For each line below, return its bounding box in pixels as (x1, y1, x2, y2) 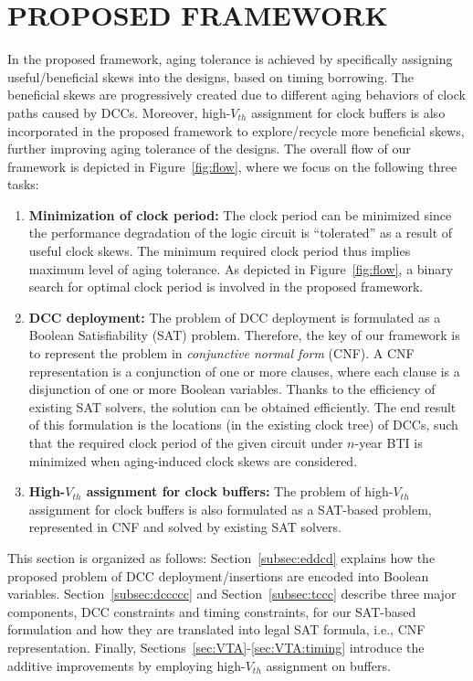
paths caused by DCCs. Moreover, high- (7, 102, 231, 122)
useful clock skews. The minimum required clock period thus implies (28, 241, 411, 261)
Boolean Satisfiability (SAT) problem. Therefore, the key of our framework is (28, 325, 460, 345)
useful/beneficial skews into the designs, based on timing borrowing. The (7, 67, 415, 86)
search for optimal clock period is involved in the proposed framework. (28, 277, 424, 296)
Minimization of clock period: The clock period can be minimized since (28, 205, 452, 224)
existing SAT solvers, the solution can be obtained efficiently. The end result (28, 397, 457, 416)
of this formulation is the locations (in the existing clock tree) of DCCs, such (28, 415, 458, 434)
